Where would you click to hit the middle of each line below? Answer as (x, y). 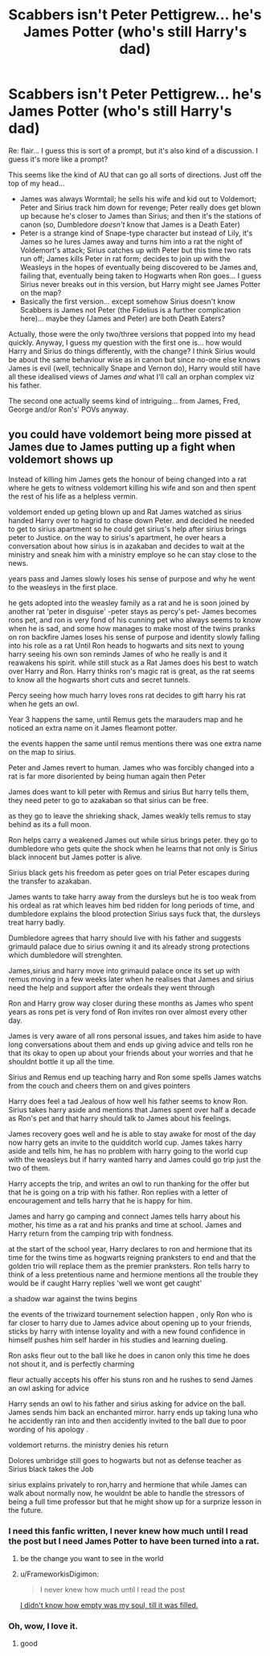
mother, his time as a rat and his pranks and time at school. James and (125, 1224)
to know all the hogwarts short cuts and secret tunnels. (100, 679)
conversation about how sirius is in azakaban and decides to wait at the (127, 546)
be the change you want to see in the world (92, 1559)
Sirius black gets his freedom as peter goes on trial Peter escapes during (129, 872)
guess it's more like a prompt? (58, 159)
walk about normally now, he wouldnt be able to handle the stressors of (127, 1493)
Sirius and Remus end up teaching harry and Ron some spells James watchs (135, 1077)
